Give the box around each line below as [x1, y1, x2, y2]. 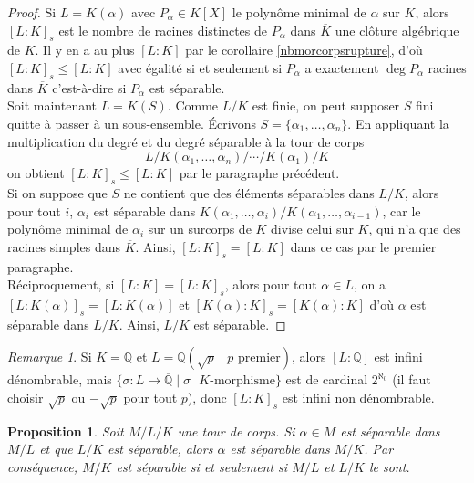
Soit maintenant [7, 96, 98, 115]
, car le [382, 201, 421, 220]
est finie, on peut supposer [252, 96, 400, 115]
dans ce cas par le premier [290, 236, 437, 256]
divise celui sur [271, 219, 354, 238]
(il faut [392, 370, 431, 389]
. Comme [167, 96, 219, 115]
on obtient [7, 163, 65, 183]
